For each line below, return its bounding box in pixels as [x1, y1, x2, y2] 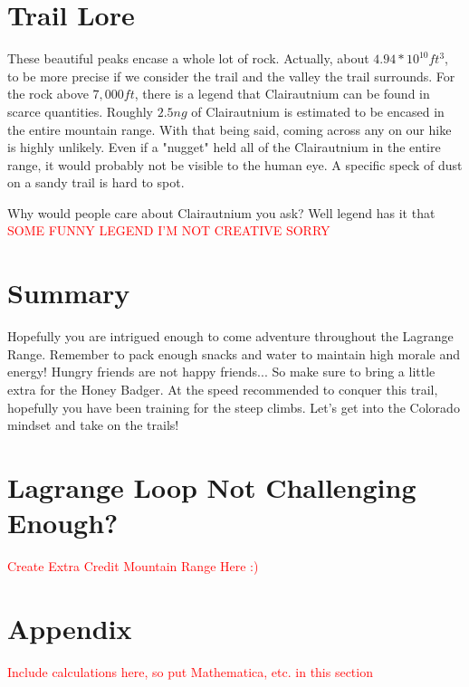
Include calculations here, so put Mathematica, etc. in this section [7, 662, 373, 681]
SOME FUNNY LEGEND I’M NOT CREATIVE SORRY [7, 221, 330, 240]
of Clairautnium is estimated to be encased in [191, 101, 445, 120]
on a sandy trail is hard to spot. [7, 173, 185, 192]
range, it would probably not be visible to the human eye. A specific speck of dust [7, 155, 463, 174]
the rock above [7, 84, 89, 103]
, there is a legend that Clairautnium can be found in [134, 84, 430, 103]
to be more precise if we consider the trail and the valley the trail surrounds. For [7, 66, 455, 85]
